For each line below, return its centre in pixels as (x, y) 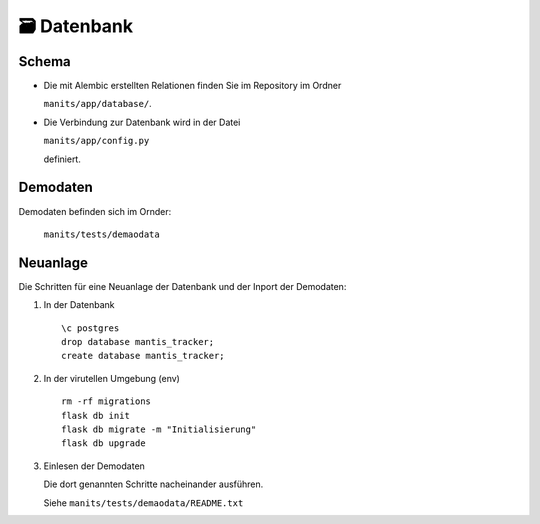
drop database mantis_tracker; (138, 341)
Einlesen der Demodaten (94, 466)
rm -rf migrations (106, 401)
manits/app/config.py (96, 141)
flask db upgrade (103, 443)
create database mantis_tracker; (143, 356)
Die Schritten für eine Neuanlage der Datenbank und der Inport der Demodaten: (182, 286)
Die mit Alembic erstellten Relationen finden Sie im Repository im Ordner (192, 86)
